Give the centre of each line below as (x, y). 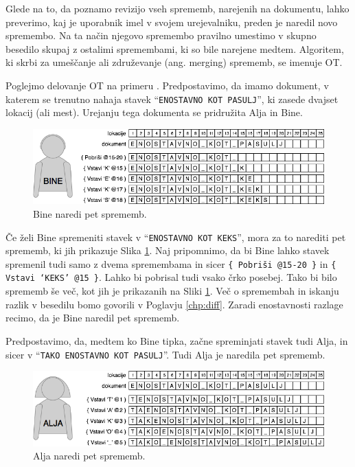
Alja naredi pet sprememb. (89, 456)
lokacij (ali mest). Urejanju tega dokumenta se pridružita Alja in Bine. (154, 112)
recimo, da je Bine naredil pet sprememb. (93, 318)
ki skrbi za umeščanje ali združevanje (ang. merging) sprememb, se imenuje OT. (174, 62)
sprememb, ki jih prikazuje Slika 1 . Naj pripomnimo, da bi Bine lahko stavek (168, 250)
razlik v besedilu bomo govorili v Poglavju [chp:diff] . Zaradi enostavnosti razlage (174, 304)
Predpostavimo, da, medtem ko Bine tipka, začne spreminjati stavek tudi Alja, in (177, 340)
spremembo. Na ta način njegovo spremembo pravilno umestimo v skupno (161, 35)
